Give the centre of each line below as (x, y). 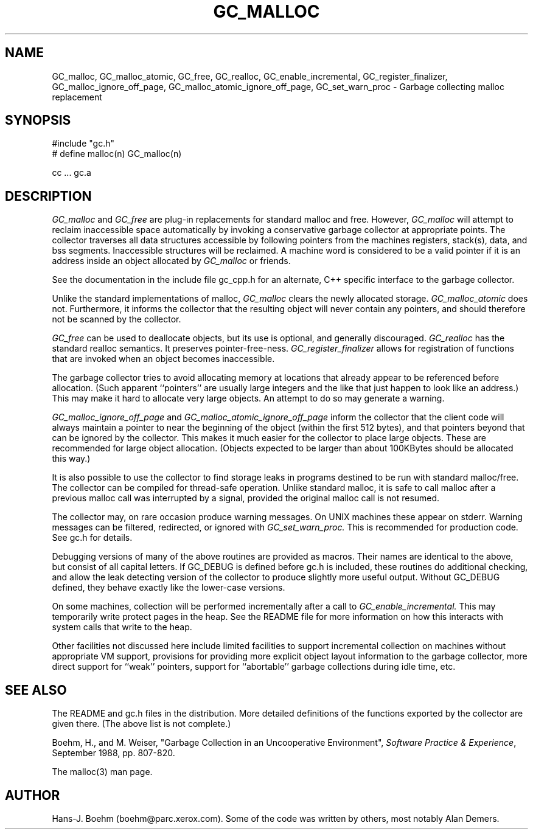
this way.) (71, 459)
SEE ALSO (36, 690)
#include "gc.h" (83, 144)
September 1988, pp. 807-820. (113, 753)
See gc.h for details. (92, 538)
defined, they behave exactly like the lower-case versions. (169, 588)
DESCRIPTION (48, 196)
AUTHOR (33, 795)
